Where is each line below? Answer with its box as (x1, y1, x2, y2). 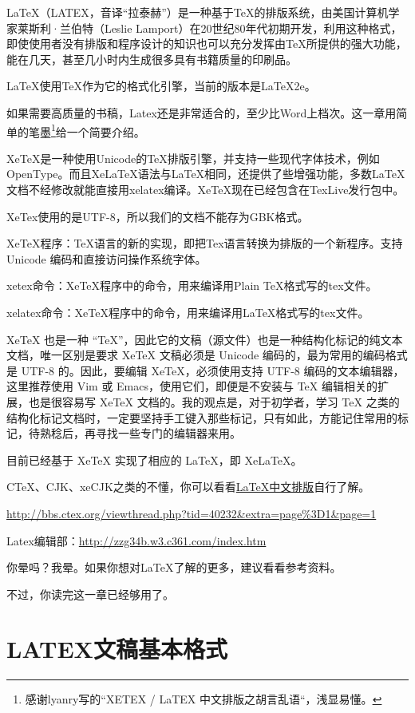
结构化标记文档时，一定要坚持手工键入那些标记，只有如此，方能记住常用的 (6, 409, 397, 426)
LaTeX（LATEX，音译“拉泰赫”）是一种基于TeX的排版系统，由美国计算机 (6, 4, 389, 20)
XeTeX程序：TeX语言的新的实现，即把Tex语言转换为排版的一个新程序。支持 (6, 235, 403, 252)
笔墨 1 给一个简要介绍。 (28, 121, 145, 140)
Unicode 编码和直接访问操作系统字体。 (6, 250, 207, 267)
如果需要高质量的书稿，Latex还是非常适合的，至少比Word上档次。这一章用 (6, 104, 397, 121)
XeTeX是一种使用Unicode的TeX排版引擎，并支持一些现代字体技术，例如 (6, 149, 380, 166)
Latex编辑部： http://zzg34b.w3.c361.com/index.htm (6, 532, 267, 549)
